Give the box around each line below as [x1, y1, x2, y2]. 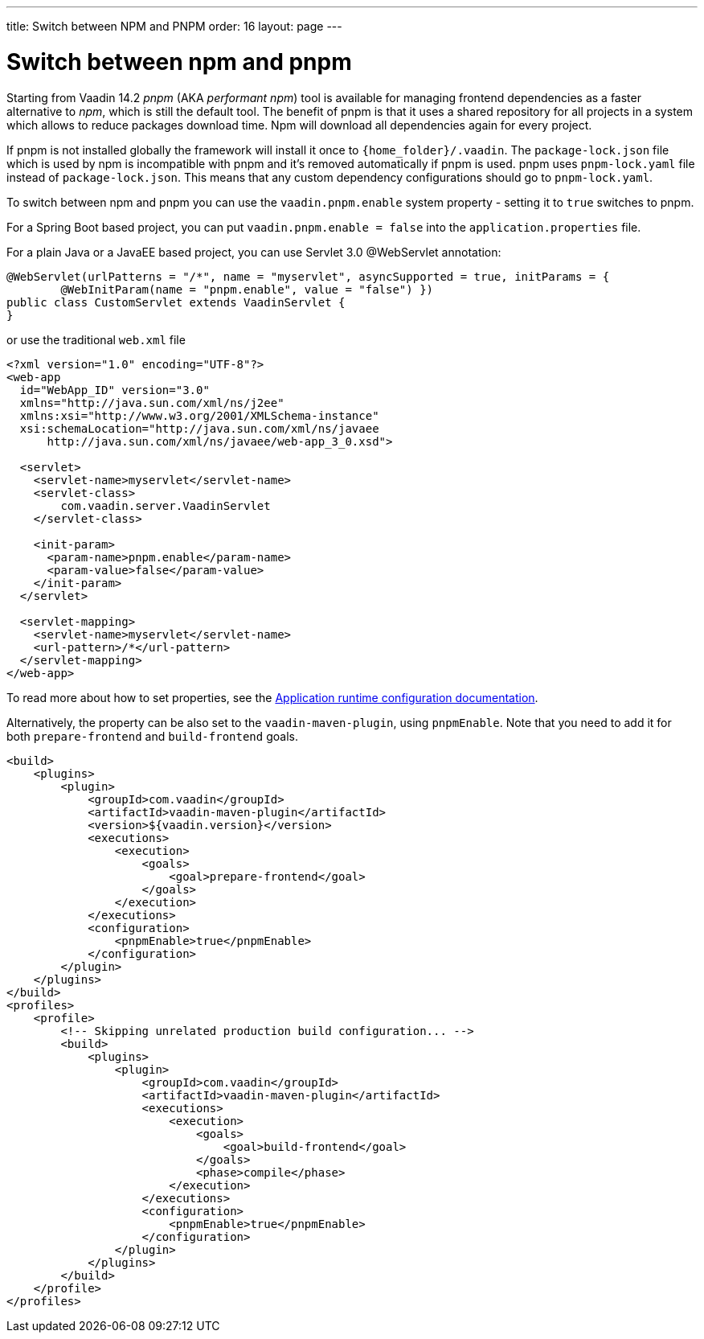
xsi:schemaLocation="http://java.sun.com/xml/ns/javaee [19, 421, 379, 435]
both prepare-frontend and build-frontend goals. [6, 729, 298, 743]
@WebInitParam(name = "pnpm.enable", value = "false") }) [60, 282, 434, 296]
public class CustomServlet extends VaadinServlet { [6, 295, 346, 309]
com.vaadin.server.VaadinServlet [60, 499, 271, 512]
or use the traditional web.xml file [6, 332, 186, 347]
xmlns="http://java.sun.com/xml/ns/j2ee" [19, 396, 284, 409]
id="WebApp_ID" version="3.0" [19, 383, 210, 396]
